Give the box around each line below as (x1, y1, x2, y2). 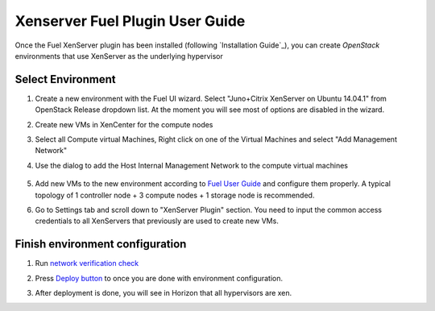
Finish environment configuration (14, 238, 187, 251)
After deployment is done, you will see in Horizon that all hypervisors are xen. (35, 288, 292, 298)
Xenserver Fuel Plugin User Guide (14, 12, 246, 30)
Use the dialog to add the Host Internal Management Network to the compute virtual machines (35, 160, 348, 170)
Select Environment (14, 73, 116, 86)
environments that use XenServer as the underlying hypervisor (14, 51, 223, 60)
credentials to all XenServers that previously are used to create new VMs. (35, 216, 280, 226)
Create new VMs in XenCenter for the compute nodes (35, 119, 213, 129)
